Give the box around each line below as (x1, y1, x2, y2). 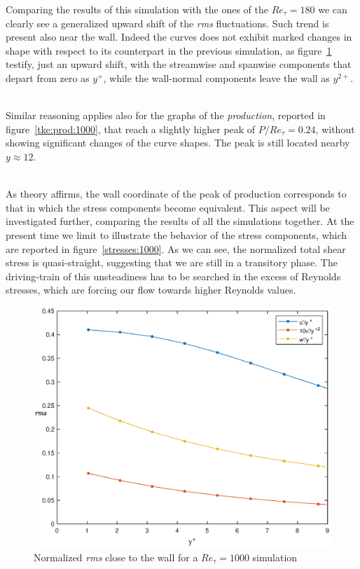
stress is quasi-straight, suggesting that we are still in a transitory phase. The (6, 255, 338, 270)
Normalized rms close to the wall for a (34, 549, 198, 564)
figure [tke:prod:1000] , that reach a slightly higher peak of (6, 121, 256, 136)
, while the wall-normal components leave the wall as (103, 70, 330, 85)
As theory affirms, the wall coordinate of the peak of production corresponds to (6, 186, 347, 201)
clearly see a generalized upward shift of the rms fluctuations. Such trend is (6, 15, 329, 30)
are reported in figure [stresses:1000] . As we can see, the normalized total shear (6, 241, 346, 256)
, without (315, 121, 355, 136)
